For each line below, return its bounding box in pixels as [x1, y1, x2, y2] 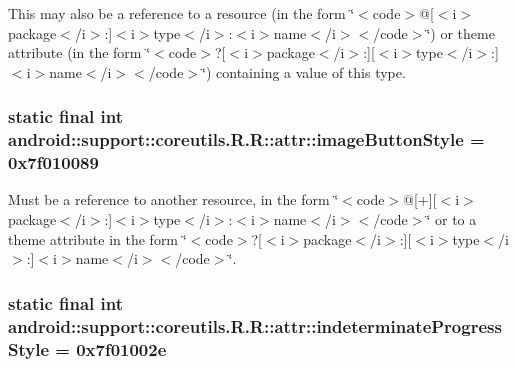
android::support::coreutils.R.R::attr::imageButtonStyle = [8, 127, 485, 152]
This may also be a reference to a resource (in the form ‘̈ [8, 3, 355, 23]
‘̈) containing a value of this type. [202, 61, 406, 82]
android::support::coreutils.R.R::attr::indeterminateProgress [8, 313, 502, 338]
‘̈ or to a [426, 209, 477, 230]
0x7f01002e [76, 336, 167, 361]
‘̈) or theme [426, 22, 495, 43]
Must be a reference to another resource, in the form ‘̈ [8, 189, 339, 210]
